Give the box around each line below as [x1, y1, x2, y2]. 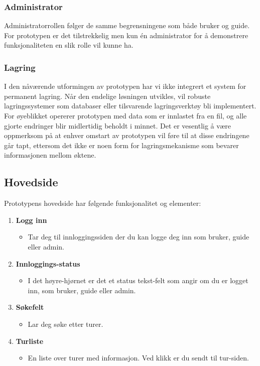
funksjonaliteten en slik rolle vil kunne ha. [4, 40, 134, 50]
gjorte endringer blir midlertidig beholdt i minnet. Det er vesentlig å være [4, 120, 231, 131]
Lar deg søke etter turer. [28, 318, 103, 329]
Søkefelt [16, 302, 44, 312]
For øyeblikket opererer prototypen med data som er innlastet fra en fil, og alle [4, 110, 247, 120]
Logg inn [16, 214, 47, 225]
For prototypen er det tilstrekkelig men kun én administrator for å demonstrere [4, 30, 248, 40]
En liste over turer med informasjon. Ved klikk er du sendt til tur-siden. [28, 352, 249, 363]
